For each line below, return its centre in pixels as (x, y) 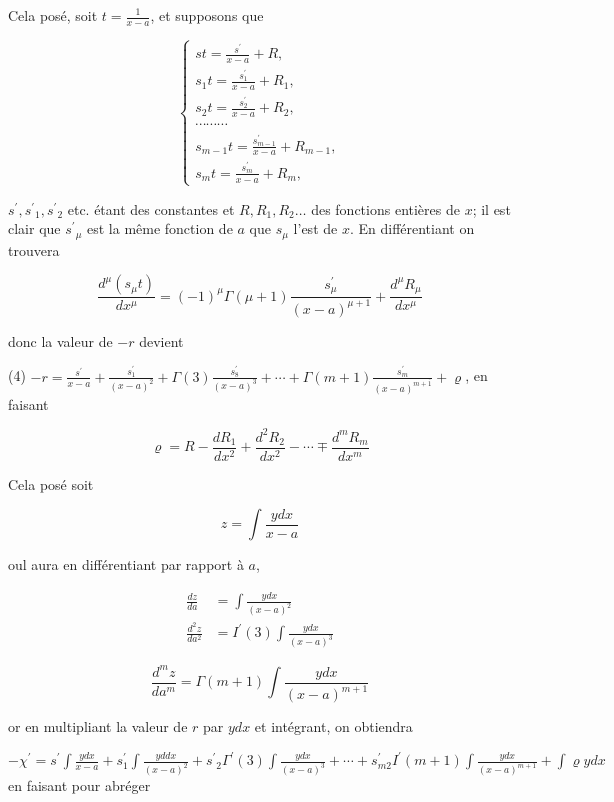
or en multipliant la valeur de (98, 726)
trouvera (34, 249)
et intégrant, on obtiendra (333, 726)
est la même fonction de (159, 228)
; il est (491, 208)
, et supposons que (207, 15)
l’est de (315, 228)
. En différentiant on (412, 228)
